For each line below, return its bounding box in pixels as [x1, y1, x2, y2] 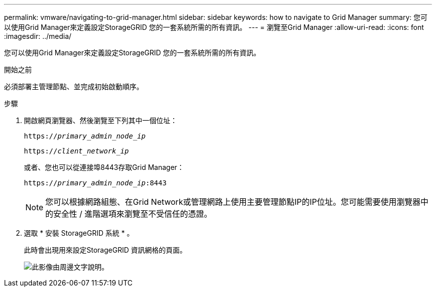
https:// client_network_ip [24, 147, 129, 155]
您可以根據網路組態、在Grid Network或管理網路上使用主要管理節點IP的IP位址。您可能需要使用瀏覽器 [45, 197, 421, 207]
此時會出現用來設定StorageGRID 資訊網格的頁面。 [24, 246, 187, 254]
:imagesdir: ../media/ [4, 32, 72, 40]
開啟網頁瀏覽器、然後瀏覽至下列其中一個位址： [24, 116, 177, 125]
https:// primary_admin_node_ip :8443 [24, 179, 167, 187]
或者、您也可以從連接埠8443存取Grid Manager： [24, 163, 184, 171]
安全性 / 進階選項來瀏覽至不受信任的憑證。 [53, 209, 212, 219]
